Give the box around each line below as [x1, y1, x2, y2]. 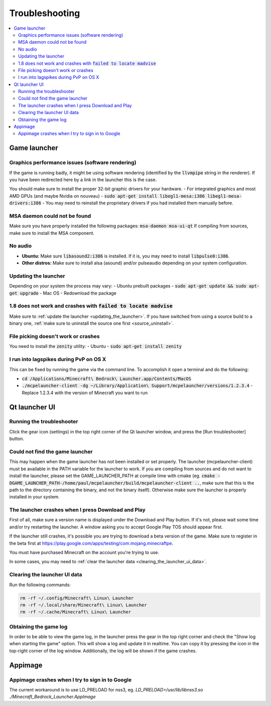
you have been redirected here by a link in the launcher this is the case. [9, 176, 157, 183]
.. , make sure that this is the [194, 480, 254, 486]
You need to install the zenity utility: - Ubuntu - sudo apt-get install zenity [9, 343, 182, 349]
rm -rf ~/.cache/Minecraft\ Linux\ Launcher [20, 609, 131, 615]
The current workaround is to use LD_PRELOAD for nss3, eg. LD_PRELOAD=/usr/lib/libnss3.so [9, 687, 203, 693]
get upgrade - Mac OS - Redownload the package [9, 290, 116, 296]
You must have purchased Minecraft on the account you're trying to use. [9, 550, 160, 556]
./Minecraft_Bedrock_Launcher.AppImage [9, 694, 96, 700]
